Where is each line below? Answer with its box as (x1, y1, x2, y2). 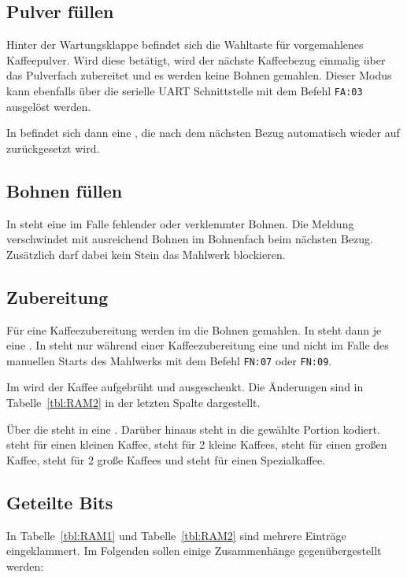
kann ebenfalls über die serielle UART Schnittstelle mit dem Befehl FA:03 (6, 82, 363, 98)
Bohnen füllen (6, 178, 123, 202)
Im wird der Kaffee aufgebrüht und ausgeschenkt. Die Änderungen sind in (6, 379, 364, 395)
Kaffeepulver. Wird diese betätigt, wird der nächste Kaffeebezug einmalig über (6, 51, 386, 68)
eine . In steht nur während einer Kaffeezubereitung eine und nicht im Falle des (6, 337, 389, 353)
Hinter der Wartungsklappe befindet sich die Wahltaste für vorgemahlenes (6, 36, 364, 53)
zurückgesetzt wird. (6, 139, 100, 156)
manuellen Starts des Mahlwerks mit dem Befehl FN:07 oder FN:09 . (6, 352, 332, 368)
